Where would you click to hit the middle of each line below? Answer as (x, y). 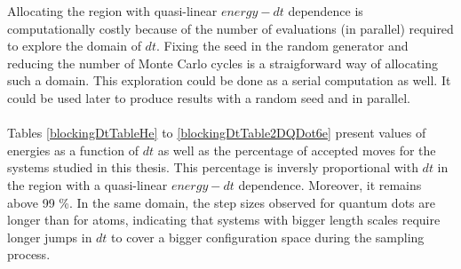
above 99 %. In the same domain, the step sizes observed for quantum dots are (221, 202)
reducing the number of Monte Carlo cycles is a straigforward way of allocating (223, 63)
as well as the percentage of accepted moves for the (297, 150)
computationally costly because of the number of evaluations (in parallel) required (230, 28)
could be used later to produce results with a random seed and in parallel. (209, 97)
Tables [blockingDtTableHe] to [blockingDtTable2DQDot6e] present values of (217, 133)
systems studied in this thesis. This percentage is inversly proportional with (213, 167)
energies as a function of (73, 150)
